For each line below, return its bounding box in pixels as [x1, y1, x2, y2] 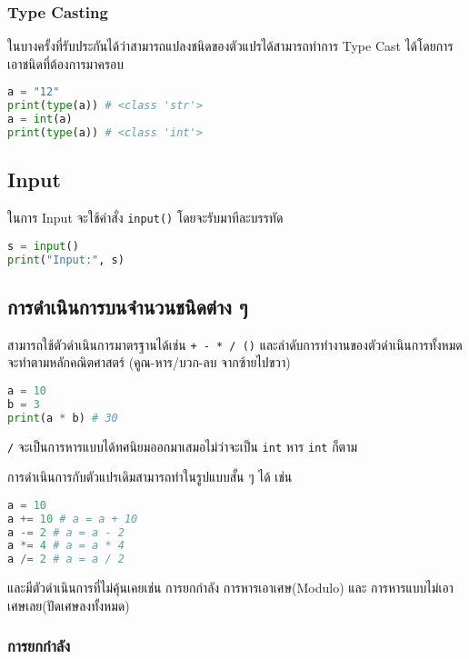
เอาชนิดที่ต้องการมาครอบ [7, 54, 125, 73]
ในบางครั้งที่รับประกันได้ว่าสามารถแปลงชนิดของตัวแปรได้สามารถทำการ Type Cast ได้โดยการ [7, 36, 454, 55]
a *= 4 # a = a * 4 [7, 539, 125, 553]
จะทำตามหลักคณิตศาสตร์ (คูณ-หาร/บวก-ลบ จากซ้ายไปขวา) [7, 353, 291, 372]
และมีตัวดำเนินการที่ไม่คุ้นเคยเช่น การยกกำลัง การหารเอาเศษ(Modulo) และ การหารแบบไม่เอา [7, 578, 454, 597]
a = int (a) [7, 113, 73, 126]
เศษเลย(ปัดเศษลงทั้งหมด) [7, 595, 130, 614]
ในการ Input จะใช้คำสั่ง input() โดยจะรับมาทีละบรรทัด [7, 208, 284, 227]
